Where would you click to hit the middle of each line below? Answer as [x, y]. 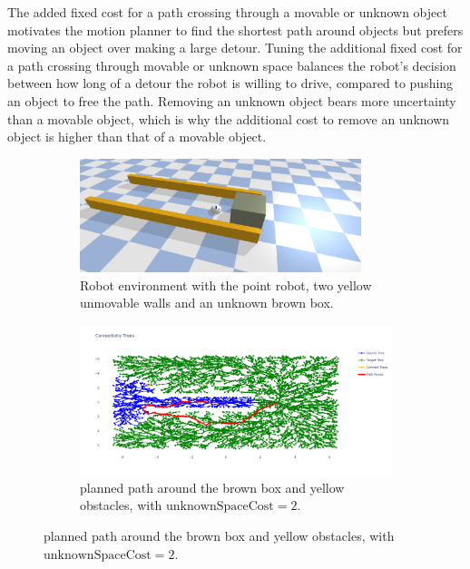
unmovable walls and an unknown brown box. [207, 303]
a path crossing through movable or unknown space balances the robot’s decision [232, 65]
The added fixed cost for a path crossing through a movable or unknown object [227, 12]
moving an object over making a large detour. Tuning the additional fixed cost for [235, 48]
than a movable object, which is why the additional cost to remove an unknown [229, 118]
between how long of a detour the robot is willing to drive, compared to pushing [230, 83]
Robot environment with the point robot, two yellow [226, 284]
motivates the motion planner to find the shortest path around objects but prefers [235, 29]
